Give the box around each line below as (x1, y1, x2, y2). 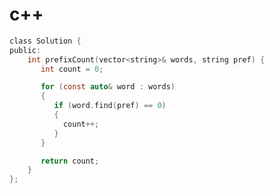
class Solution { (9, 36, 82, 46)
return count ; (40, 156, 100, 166)
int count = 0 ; (40, 64, 104, 74)
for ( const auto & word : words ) (40, 82, 176, 92)
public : (9, 45, 42, 55)
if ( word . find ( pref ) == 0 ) (53, 101, 167, 111)
